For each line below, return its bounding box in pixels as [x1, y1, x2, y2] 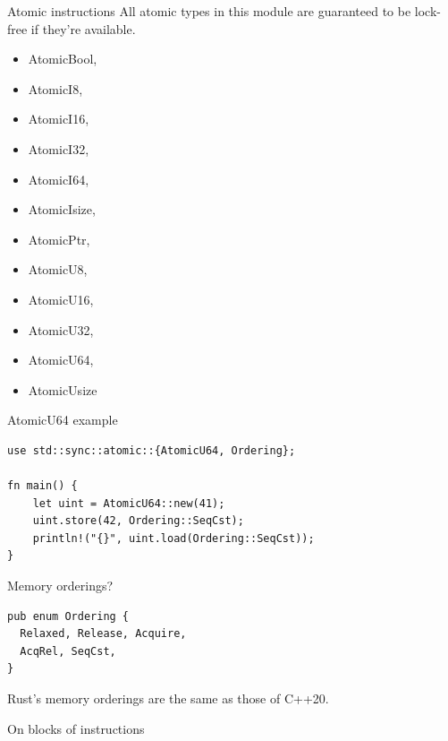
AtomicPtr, [28, 229, 90, 248]
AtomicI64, [28, 169, 89, 188]
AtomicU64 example [7, 410, 118, 429]
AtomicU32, [28, 320, 94, 339]
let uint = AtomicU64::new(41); [32, 496, 225, 510]
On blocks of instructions [7, 719, 145, 737]
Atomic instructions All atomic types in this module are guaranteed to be [7, 2, 411, 20]
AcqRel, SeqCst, [20, 644, 116, 658]
